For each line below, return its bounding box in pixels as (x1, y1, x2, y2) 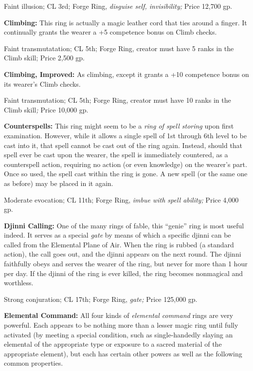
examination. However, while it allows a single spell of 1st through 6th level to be (4, 130, 247, 140)
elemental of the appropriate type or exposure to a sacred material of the (4, 339, 222, 349)
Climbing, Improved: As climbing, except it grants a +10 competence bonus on (4, 69, 249, 79)
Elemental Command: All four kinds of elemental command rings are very (4, 310, 234, 320)
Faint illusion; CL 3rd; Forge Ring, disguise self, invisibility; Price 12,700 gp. (4, 1, 232, 11)
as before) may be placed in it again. (4, 178, 113, 188)
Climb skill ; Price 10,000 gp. (4, 104, 89, 114)
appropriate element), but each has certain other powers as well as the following (4, 348, 242, 358)
